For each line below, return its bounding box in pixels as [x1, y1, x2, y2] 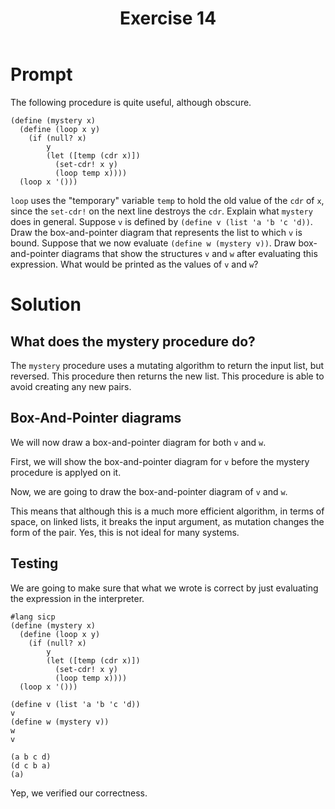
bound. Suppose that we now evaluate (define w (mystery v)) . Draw [10, 237, 297, 249]
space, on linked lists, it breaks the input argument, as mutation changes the [10, 515, 325, 527]
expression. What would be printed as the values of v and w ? [10, 258, 259, 270]
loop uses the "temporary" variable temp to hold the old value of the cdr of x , [10, 194, 325, 206]
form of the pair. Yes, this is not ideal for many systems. [10, 526, 240, 538]
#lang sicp [10, 612, 56, 622]
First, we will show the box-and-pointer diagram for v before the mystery [10, 455, 310, 467]
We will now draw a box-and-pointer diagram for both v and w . [10, 436, 267, 448]
